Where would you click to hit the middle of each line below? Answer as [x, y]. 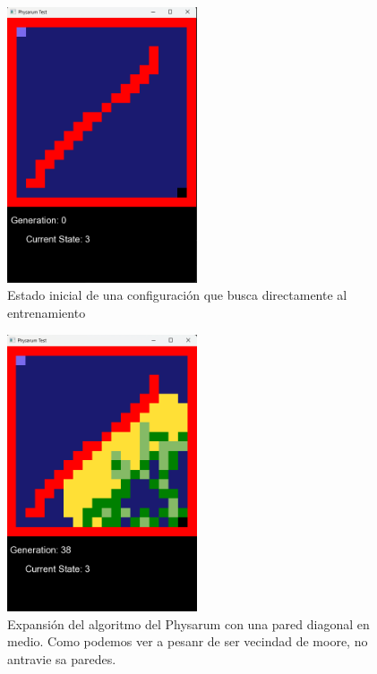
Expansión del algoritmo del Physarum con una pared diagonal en [188, 623]
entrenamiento [47, 313]
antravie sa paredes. [62, 658]
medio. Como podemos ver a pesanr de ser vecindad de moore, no [188, 641]
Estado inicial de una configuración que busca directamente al [177, 295]
